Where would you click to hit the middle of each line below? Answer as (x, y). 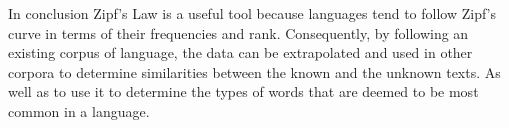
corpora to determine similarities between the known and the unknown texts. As (254, 71)
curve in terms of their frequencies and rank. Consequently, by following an (238, 32)
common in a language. (79, 110)
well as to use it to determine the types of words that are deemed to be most (243, 91)
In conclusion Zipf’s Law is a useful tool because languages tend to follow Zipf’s (252, 13)
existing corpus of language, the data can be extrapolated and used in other (240, 52)
